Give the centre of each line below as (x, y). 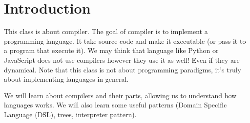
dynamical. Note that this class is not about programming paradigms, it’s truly (123, 69)
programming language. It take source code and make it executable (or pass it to (125, 41)
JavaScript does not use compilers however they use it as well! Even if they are (122, 60)
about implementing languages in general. (66, 79)
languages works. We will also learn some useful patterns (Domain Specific (115, 105)
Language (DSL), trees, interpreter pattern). (70, 114)
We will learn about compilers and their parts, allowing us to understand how (120, 95)
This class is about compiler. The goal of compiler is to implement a (106, 31)
